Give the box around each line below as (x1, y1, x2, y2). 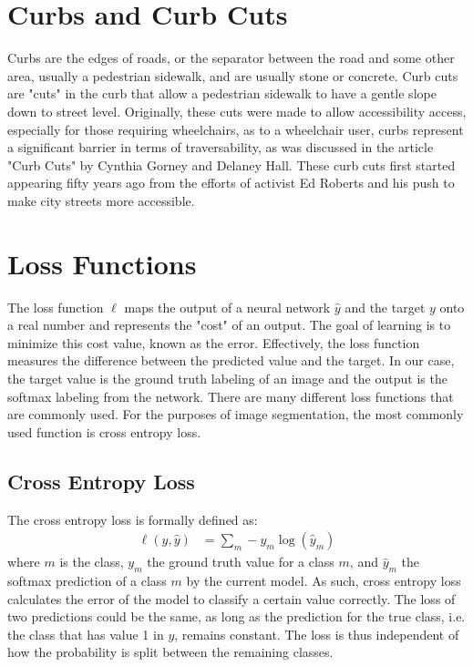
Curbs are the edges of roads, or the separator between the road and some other (7, 48, 455, 67)
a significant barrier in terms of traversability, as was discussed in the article (7, 138, 434, 157)
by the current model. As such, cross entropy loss (186, 570, 461, 590)
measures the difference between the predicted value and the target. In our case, (7, 351, 455, 370)
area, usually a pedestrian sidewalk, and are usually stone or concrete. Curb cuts (7, 66, 458, 85)
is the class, (59, 552, 124, 571)
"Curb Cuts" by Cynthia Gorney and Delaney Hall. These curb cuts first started (7, 155, 456, 174)
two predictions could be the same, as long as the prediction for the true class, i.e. (7, 607, 466, 626)
